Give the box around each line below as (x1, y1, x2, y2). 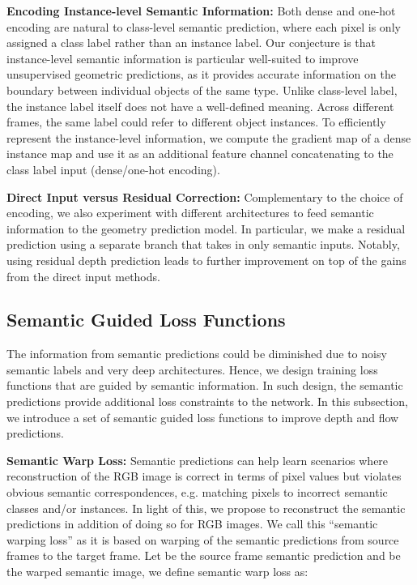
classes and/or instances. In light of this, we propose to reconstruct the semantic (6, 499, 406, 516)
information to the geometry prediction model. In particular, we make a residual (6, 220, 406, 237)
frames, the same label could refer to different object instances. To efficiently (6, 113, 386, 130)
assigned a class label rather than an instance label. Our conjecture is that (6, 34, 377, 51)
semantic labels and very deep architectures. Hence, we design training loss (6, 361, 378, 378)
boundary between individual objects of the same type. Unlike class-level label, (6, 81, 398, 98)
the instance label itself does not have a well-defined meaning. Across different (6, 97, 394, 114)
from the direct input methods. (6, 267, 160, 284)
